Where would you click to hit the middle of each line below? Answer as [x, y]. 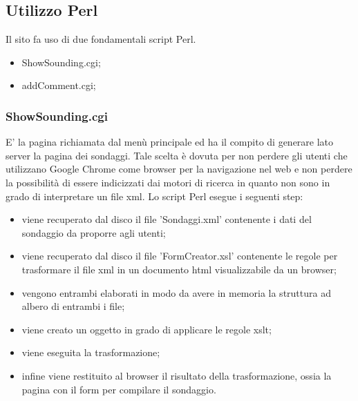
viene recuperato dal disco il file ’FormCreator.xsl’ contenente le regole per [180, 256]
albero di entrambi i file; [73, 306]
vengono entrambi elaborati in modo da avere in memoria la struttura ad [176, 292]
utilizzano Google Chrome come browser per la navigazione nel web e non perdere [179, 169]
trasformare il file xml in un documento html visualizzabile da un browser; [179, 269]
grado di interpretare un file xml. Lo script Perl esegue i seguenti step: [154, 196]
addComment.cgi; [59, 85]
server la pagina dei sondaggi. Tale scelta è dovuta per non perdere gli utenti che [177, 155]
